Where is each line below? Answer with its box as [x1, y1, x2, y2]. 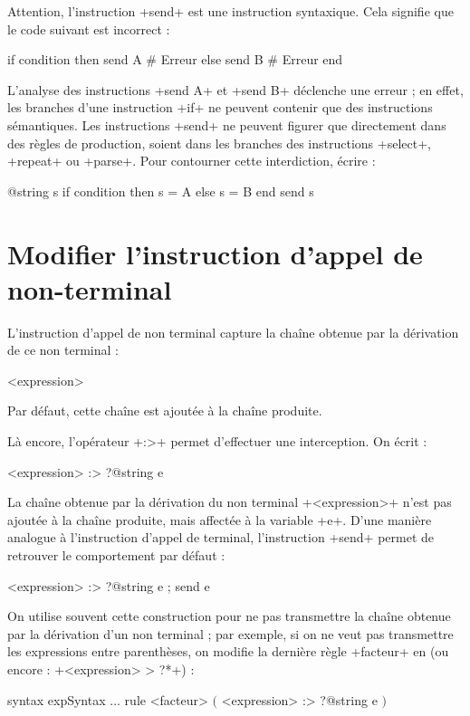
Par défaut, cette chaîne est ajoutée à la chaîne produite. [7, 401, 322, 420]
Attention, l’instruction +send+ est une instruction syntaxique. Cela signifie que [7, 2, 454, 20]
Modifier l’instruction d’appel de [7, 234, 423, 272]
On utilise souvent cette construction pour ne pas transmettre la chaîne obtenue [7, 606, 451, 625]
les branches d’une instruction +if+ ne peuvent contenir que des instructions [7, 98, 433, 117]
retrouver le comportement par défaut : [7, 546, 225, 564]
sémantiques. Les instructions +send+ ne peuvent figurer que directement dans [7, 115, 446, 134]
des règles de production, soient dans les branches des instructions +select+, [7, 133, 431, 152]
